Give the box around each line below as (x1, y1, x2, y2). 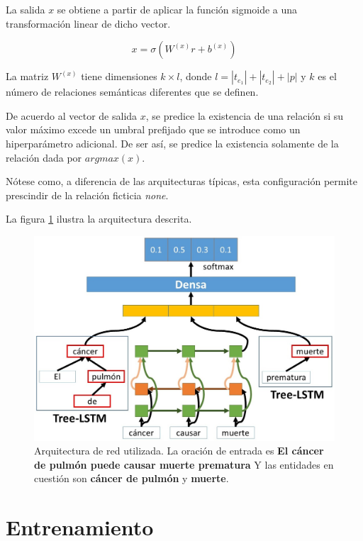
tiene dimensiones (81, 69, 157, 84)
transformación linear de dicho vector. (6, 16, 171, 30)
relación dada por (6, 150, 82, 164)
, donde (179, 69, 212, 84)
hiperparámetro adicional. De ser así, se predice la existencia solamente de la (6, 135, 339, 150)
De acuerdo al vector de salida (6, 108, 138, 123)
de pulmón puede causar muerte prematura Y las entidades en (34, 457, 334, 472)
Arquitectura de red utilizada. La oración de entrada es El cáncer (34, 443, 324, 458)
